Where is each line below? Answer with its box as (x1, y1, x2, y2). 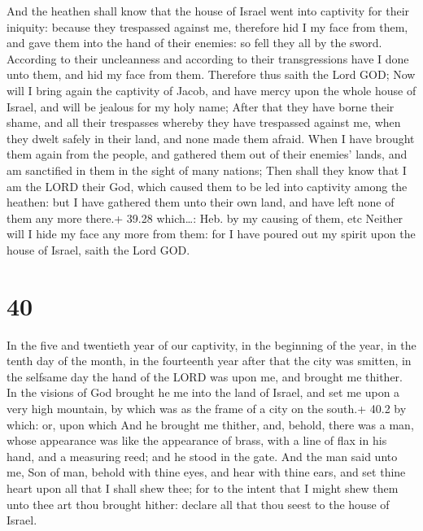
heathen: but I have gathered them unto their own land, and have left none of (7, 194, 395, 211)
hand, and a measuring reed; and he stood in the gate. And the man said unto (7, 447, 398, 464)
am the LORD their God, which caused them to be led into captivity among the (7, 177, 408, 194)
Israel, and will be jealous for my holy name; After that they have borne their (7, 98, 395, 115)
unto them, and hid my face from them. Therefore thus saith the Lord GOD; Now (7, 66, 416, 83)
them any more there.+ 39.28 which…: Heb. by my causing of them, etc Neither (7, 209, 403, 226)
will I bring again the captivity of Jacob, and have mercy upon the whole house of (7, 81, 416, 98)
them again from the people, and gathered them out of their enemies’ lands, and (7, 146, 408, 163)
